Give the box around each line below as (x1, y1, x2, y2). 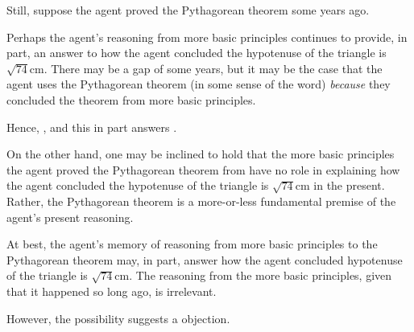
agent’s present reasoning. (6, 208, 134, 225)
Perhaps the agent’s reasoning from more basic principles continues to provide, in (6, 28, 408, 45)
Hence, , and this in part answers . (6, 118, 177, 135)
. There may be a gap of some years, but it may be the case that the (43, 59, 383, 76)
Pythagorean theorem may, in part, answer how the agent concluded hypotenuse (6, 251, 403, 268)
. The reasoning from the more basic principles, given (129, 267, 392, 284)
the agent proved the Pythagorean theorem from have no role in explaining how (6, 161, 400, 178)
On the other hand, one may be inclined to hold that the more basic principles (6, 146, 395, 162)
